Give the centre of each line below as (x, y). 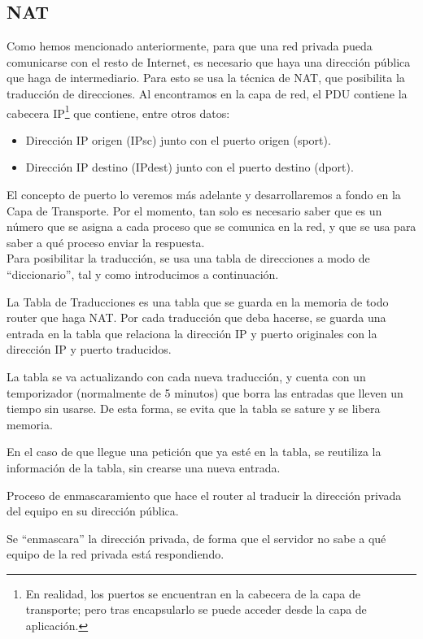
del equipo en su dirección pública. (93, 511)
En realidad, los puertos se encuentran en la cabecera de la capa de (193, 593)
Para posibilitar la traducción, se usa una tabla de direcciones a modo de (188, 258)
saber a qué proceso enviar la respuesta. (106, 242)
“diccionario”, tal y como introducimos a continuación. (143, 274)
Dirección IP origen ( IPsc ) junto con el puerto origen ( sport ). (178, 139)
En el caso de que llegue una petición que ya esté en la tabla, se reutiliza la (194, 452)
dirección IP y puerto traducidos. (89, 349)
